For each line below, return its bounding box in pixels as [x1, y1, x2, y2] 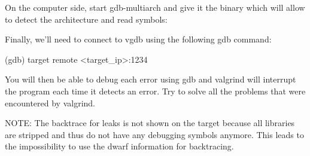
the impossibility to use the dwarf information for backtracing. [5, 140, 234, 152]
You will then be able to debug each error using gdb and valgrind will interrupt [5, 73, 296, 85]
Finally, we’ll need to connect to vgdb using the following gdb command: [5, 33, 272, 45]
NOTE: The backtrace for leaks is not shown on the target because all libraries [5, 117, 295, 129]
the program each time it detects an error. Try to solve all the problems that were [5, 84, 306, 97]
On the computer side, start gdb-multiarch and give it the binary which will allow [5, 1, 305, 13]
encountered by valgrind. [5, 96, 95, 109]
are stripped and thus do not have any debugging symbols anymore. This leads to [5, 128, 304, 140]
